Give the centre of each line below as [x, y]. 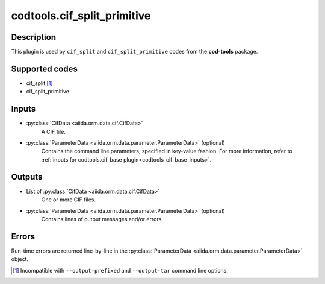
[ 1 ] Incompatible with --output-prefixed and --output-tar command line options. [121, 270]
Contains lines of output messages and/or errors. [102, 219]
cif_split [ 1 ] [39, 83]
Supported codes [45, 68]
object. [20, 259]
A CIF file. [53, 131]
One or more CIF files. [69, 200]
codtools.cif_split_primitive [81, 16]
